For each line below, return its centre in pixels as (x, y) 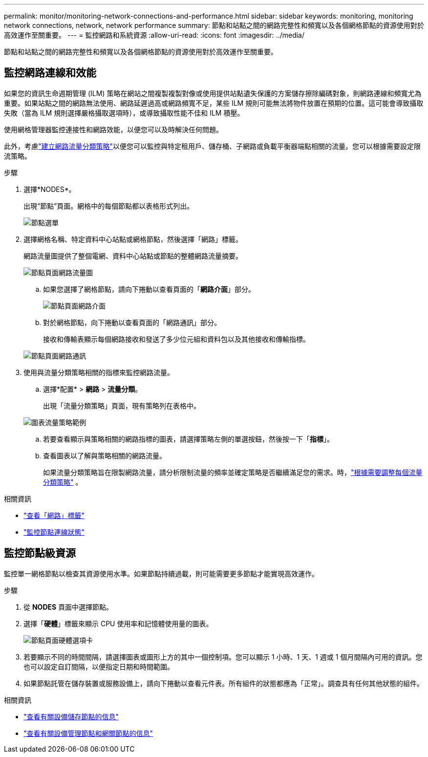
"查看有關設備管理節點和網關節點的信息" (88, 733)
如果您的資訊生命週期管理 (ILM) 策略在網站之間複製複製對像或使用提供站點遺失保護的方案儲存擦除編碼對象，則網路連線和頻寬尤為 (213, 93)
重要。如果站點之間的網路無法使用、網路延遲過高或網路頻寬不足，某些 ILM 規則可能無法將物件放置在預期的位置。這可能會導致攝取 (214, 103)
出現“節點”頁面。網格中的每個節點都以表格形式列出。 (109, 206)
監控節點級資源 (40, 553)
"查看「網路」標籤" (54, 515)
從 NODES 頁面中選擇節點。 (68, 607)
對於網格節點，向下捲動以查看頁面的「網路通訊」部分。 (132, 322)
